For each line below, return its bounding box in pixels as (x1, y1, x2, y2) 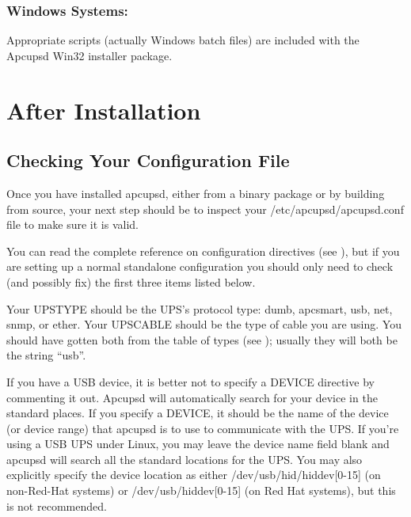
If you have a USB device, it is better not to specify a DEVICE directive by (6, 373, 375, 390)
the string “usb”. (6, 347, 86, 363)
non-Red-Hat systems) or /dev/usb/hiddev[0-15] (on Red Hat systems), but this (6, 482, 396, 499)
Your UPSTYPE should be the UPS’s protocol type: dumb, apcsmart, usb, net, (6, 300, 393, 317)
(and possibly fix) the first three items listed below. (6, 273, 256, 290)
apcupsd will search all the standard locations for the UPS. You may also (6, 450, 363, 467)
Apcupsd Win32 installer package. (6, 47, 173, 63)
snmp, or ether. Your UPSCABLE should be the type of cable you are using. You (6, 316, 401, 333)
